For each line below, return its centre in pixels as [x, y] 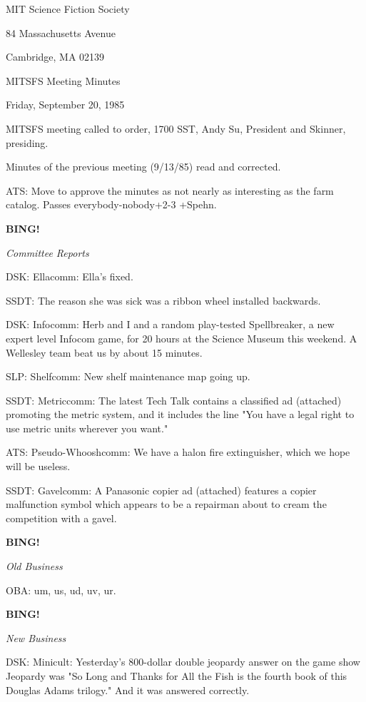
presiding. [27, 142]
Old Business [34, 566]
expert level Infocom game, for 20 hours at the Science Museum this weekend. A [182, 338]
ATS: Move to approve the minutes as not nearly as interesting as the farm [170, 190]
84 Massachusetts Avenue [61, 32]
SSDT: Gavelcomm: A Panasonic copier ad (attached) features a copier [161, 490]
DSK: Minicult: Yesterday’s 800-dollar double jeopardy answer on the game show [183, 662]
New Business [36, 637]
